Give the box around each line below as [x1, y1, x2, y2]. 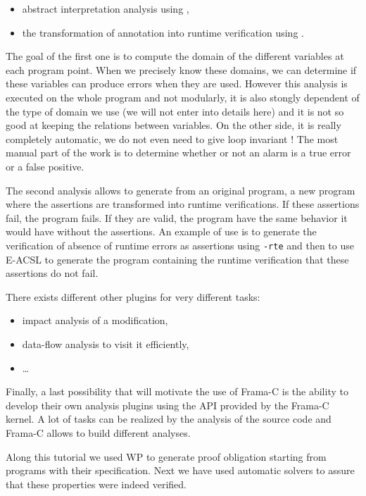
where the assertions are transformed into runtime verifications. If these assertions [6, 197, 360, 211]
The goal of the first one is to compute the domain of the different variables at [6, 49, 344, 63]
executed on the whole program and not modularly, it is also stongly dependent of [6, 89, 360, 104]
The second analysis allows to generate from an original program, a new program [6, 182, 355, 197]
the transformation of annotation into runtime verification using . [22, 25, 304, 39]
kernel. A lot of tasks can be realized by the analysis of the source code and [6, 411, 332, 426]
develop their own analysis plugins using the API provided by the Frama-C [6, 397, 329, 412]
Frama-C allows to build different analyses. [6, 425, 191, 440]
